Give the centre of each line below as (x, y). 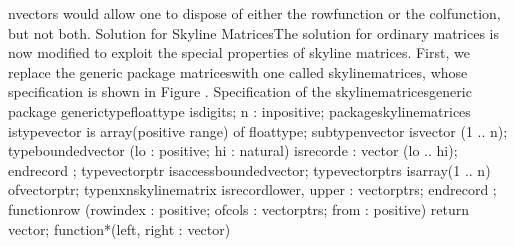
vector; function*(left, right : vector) (119, 228)
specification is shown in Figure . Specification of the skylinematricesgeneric (240, 91)
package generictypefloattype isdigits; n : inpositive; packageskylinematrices (239, 110)
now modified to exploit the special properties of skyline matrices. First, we (239, 52)
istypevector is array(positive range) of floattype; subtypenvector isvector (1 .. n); (258, 130)
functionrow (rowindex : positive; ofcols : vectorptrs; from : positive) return (239, 208)
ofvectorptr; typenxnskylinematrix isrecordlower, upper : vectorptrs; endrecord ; (252, 189)
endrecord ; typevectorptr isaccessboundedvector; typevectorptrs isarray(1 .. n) (249, 169)
